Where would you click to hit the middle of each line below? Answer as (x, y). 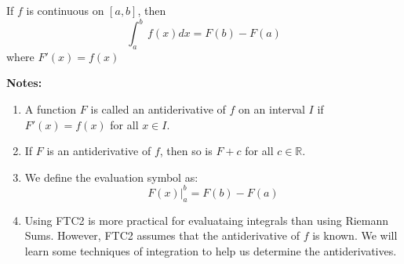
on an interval (272, 109)
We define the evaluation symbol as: (111, 177)
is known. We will (355, 235)
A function (51, 109)
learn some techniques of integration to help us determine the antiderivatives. (211, 250)
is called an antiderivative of (158, 109)
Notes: (24, 83)
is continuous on (65, 10)
